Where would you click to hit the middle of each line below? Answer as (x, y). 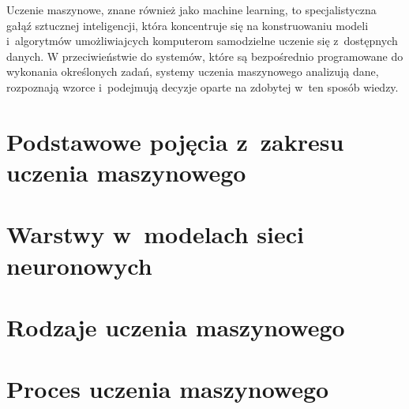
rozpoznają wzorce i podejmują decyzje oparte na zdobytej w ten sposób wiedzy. (203, 86)
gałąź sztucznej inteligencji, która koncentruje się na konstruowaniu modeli (188, 25)
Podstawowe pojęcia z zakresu (175, 141)
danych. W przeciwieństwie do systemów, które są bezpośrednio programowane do (205, 56)
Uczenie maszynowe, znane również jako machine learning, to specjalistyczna (191, 9)
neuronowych (79, 265)
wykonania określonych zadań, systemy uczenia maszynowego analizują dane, (193, 71)
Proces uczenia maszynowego (168, 389)
